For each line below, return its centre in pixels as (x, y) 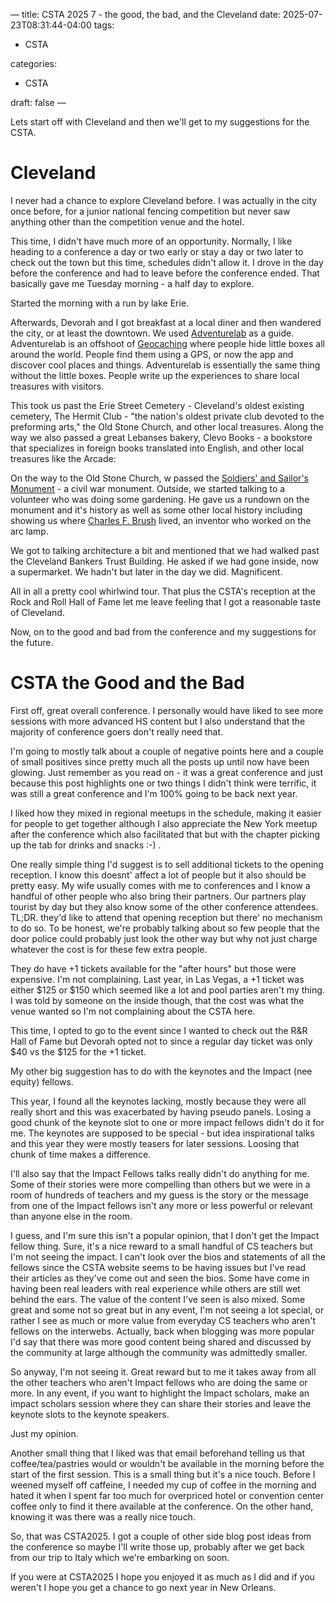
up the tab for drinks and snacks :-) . (86, 845)
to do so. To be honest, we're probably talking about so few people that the (165, 928)
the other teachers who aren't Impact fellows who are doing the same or (159, 1382)
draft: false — (38, 102)
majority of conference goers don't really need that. (117, 731)
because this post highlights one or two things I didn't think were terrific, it (163, 783)
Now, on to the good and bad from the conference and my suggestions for (163, 631)
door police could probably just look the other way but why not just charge (164, 938)
